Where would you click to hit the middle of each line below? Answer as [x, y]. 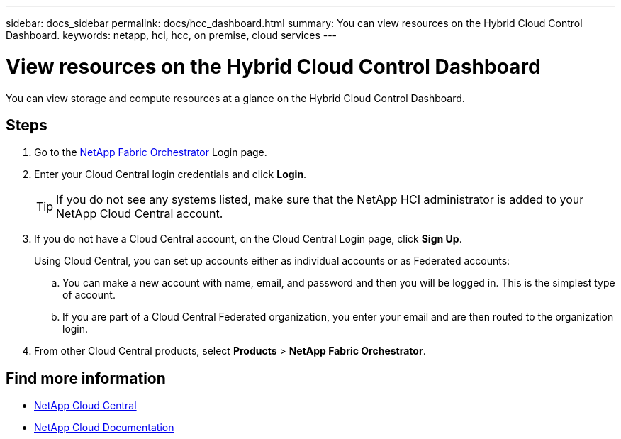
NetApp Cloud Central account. [140, 214]
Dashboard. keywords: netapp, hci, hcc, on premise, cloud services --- [172, 35]
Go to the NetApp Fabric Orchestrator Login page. [151, 152]
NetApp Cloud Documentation [104, 428]
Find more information [86, 378]
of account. [89, 295]
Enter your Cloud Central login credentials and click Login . [170, 174]
